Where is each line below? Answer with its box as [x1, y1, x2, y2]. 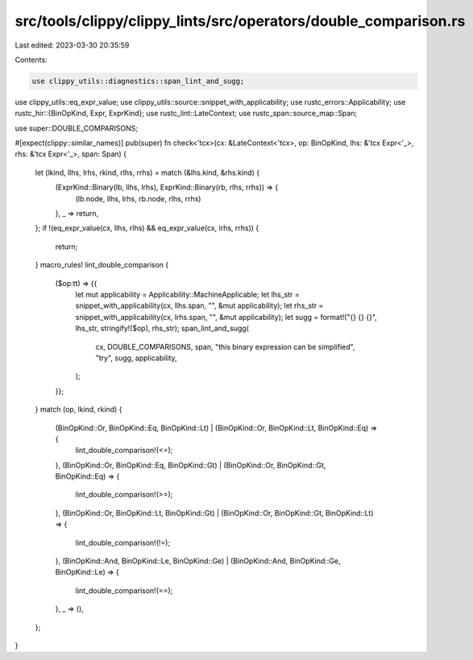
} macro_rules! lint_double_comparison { [35, 260, 169, 270]
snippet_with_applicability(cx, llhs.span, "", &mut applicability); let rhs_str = [75, 301, 324, 310]
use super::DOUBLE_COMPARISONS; [15, 123, 139, 133]
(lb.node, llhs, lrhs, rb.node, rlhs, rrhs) [75, 193, 201, 203]
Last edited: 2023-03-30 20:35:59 [15, 40, 130, 50]
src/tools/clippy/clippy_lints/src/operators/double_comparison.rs [15, 12, 466, 30]
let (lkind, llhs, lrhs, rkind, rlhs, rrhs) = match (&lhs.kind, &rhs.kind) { [35, 168, 260, 177]
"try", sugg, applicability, [95, 353, 177, 363]
